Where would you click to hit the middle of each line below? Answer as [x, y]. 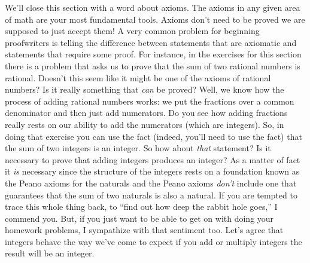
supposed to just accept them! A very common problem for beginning [132, 31]
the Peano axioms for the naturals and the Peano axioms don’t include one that [151, 183]
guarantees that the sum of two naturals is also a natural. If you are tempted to [151, 195]
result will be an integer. [50, 253]
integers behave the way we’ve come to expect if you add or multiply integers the [154, 241]
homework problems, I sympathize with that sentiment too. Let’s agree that [144, 230]
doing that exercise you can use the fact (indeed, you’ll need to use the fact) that [154, 136]
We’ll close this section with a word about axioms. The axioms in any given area [153, 7]
